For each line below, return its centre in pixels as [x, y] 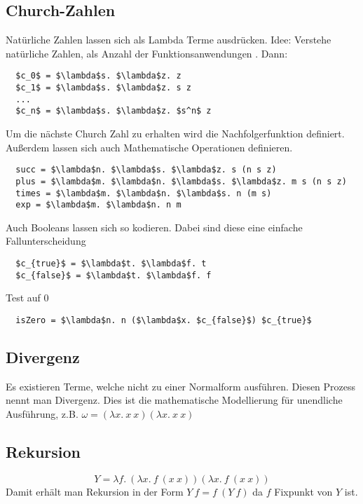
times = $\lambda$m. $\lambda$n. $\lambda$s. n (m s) [144, 193]
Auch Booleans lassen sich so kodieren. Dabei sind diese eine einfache [154, 227]
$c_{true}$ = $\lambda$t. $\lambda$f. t [111, 264]
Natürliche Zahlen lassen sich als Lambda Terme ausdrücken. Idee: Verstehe [169, 40]
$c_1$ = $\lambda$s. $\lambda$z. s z [103, 88]
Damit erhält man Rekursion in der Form [95, 491]
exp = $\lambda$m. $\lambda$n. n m [98, 205]
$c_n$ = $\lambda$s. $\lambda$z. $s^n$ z [114, 111]
